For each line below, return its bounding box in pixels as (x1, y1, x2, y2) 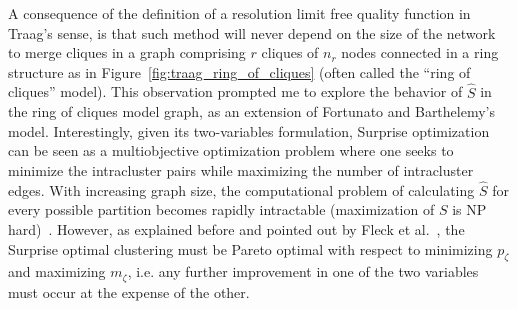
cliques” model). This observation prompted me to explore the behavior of (8, 81, 463, 102)
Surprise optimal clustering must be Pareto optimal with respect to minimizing (8, 238, 493, 259)
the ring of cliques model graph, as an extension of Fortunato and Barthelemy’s (8, 101, 495, 122)
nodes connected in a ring (341, 42, 499, 63)
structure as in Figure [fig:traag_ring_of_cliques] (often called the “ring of (8, 61, 471, 82)
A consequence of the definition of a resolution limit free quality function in (8, 3, 471, 23)
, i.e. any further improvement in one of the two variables (127, 261, 479, 282)
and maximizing (8, 261, 106, 282)
